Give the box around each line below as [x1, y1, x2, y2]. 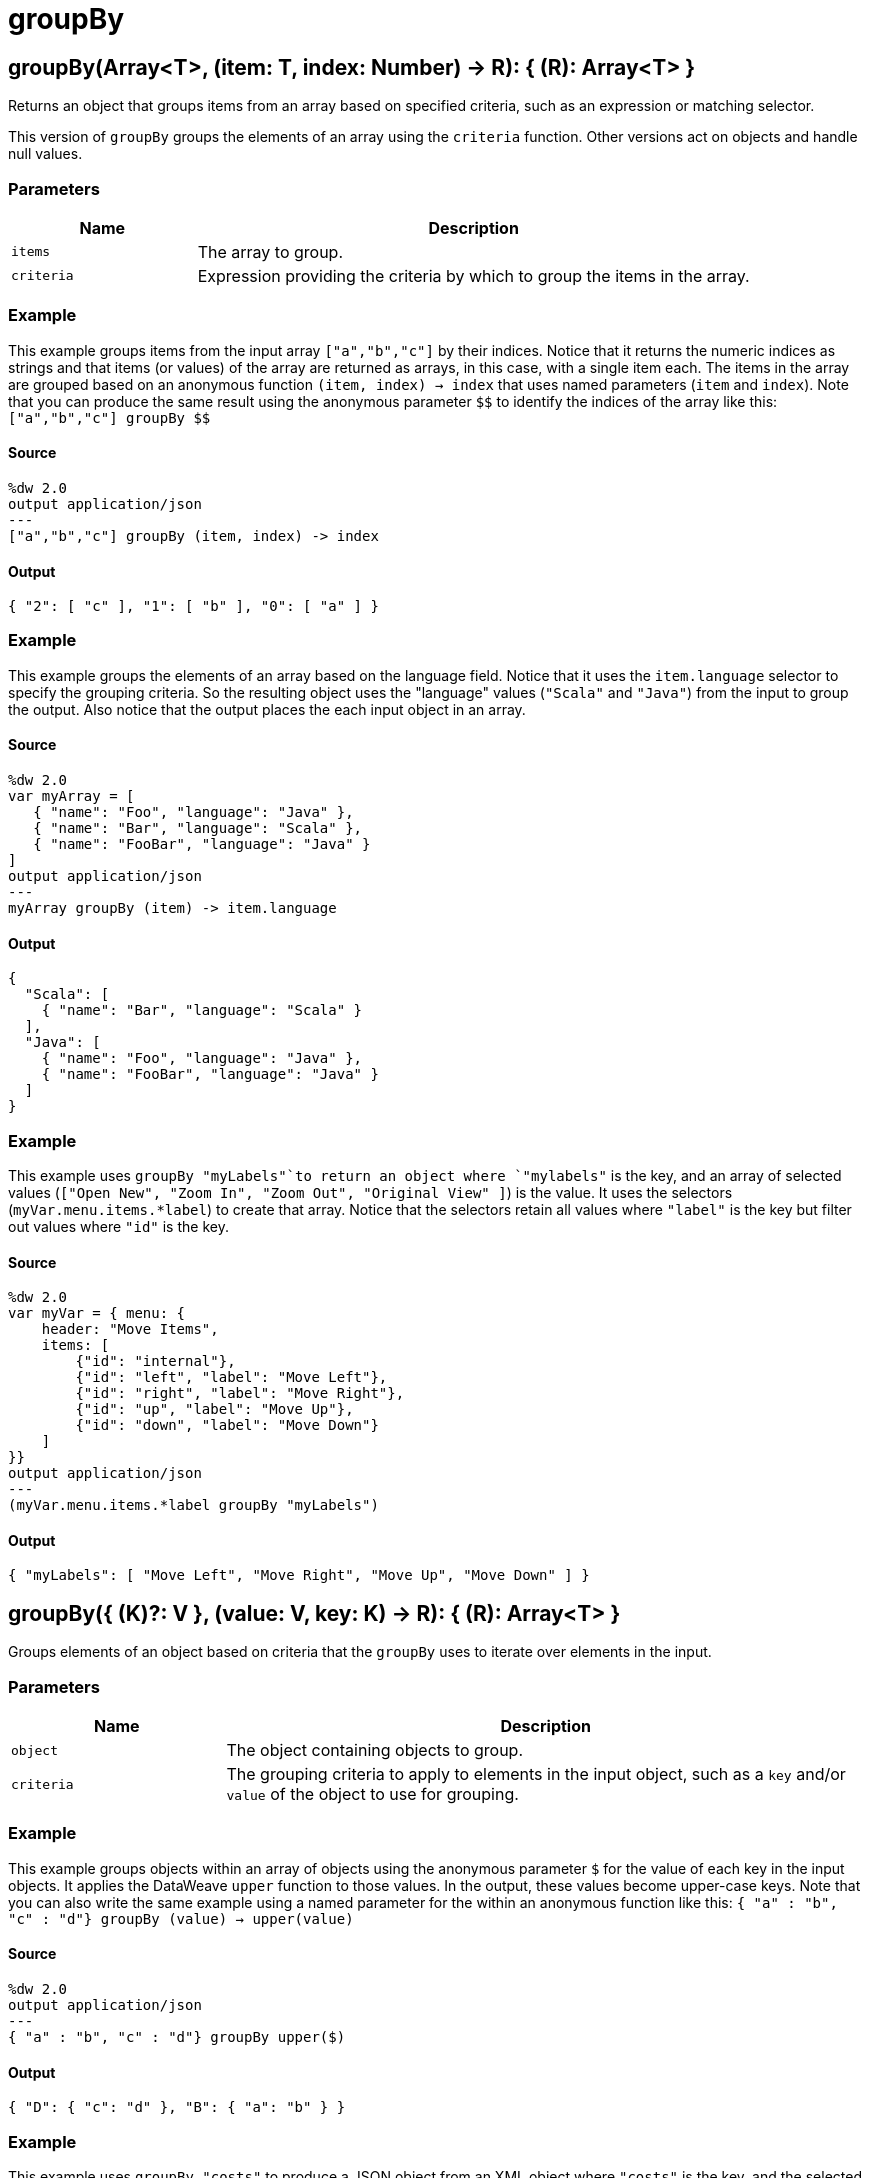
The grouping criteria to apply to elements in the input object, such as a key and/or [226, 1764, 846, 1785]
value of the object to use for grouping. [226, 1784, 519, 1805]
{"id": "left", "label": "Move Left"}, [75, 1369, 388, 1386]
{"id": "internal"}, [75, 1353, 236, 1370]
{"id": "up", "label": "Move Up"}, [75, 1401, 354, 1418]
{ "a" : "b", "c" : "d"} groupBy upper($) [8, 2029, 346, 2046]
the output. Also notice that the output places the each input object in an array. [8, 700, 526, 718]
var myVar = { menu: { [8, 1305, 186, 1322]
